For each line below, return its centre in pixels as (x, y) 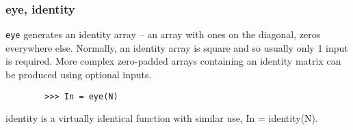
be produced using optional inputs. (79, 75)
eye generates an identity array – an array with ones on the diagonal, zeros (163, 34)
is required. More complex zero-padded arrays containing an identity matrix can (173, 61)
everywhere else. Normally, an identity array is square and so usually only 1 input (177, 47)
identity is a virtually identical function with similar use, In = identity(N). (162, 118)
